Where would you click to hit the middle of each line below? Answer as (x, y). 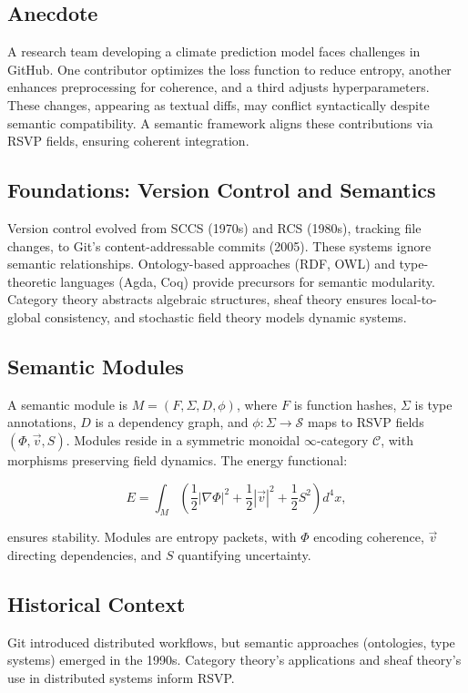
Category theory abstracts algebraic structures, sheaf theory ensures (197, 299)
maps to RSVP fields (366, 422)
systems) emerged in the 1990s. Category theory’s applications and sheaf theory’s (234, 660)
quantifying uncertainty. (244, 554)
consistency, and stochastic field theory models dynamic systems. (226, 316)
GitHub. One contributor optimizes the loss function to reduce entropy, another (229, 69)
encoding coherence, (369, 537)
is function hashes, (345, 404)
